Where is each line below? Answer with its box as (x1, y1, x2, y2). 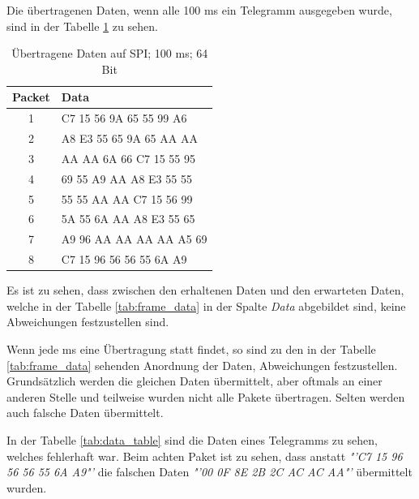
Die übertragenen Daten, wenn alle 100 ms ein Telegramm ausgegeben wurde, (6, 2, 392, 18)
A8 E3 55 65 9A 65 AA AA (61, 130, 198, 147)
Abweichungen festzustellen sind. (6, 313, 169, 330)
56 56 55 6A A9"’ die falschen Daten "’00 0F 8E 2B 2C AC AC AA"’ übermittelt (6, 463, 413, 480)
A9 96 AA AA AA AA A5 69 (61, 230, 207, 247)
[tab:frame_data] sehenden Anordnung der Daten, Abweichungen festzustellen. (6, 356, 398, 373)
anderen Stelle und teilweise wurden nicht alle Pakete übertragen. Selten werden (6, 388, 405, 405)
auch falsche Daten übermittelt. (6, 404, 164, 421)
